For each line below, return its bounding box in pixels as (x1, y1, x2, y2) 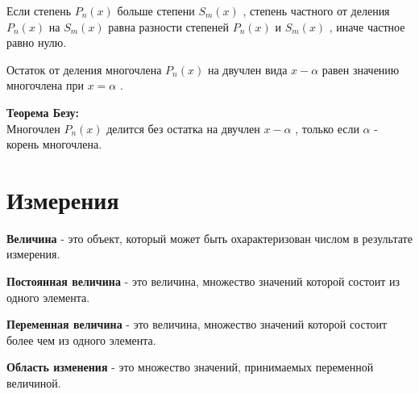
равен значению (322, 61, 400, 78)
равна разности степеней (108, 18, 230, 35)
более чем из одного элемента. (6, 331, 156, 348)
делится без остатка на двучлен (106, 119, 260, 136)
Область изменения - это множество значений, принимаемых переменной (6, 358, 374, 375)
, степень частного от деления (243, 2, 390, 19)
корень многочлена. (6, 136, 102, 153)
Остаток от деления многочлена (6, 61, 162, 78)
